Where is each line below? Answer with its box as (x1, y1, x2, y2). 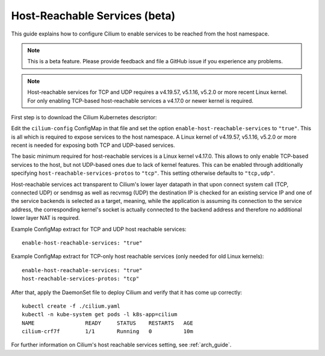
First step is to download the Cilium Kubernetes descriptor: (11, 113, 157, 120)
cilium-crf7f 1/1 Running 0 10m (22, 328, 194, 335)
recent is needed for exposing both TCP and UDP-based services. (11, 142, 176, 149)
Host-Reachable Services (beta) (11, 9, 176, 22)
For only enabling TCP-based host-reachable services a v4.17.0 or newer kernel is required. (27, 97, 254, 104)
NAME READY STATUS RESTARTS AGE (22, 319, 194, 326)
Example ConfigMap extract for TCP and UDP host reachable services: (11, 225, 187, 233)
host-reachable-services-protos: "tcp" (22, 275, 140, 283)
